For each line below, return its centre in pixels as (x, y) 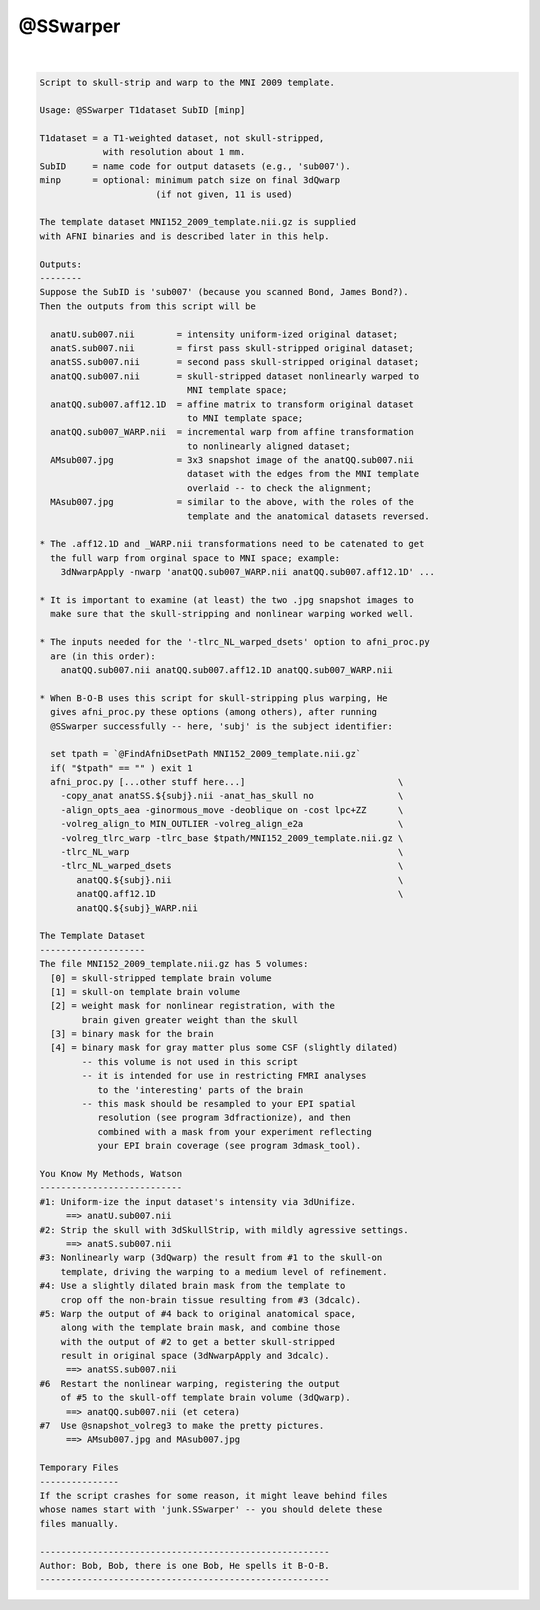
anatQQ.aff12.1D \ (240, 894)
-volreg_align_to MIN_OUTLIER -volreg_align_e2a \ (232, 824)
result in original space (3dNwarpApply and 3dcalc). (195, 1356)
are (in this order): (103, 656)
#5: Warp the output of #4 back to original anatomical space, (198, 1313)
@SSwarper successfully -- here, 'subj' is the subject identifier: (222, 726)
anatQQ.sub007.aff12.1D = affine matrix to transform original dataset (232, 404)
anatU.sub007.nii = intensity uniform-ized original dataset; (224, 334)
